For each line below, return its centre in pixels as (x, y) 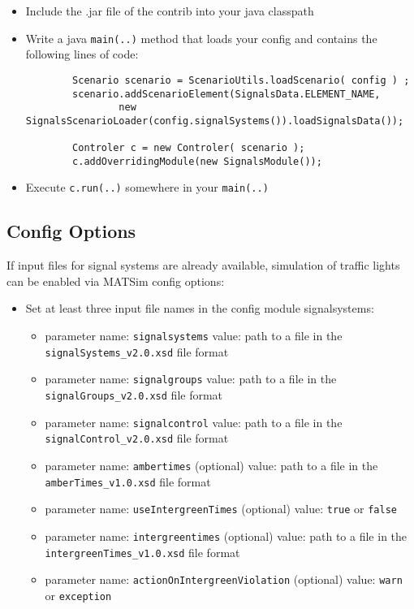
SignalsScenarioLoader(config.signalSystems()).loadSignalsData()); (215, 121)
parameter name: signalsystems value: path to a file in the (194, 336)
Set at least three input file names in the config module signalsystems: (200, 308)
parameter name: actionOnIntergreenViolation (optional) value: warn (224, 579)
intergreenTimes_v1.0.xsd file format (142, 552)
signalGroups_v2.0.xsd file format (134, 395)
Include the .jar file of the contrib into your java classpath (170, 11)
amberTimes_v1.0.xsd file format (128, 481)
